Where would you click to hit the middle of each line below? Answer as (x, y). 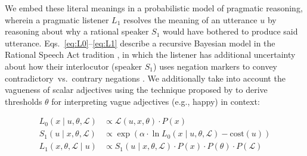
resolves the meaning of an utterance (190, 19)
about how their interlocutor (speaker (74, 66)
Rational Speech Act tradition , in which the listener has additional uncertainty (150, 54)
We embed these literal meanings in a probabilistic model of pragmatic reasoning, (154, 8)
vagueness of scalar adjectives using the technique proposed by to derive (136, 90)
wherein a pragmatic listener (57, 19)
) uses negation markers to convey (215, 66)
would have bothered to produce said (230, 31)
